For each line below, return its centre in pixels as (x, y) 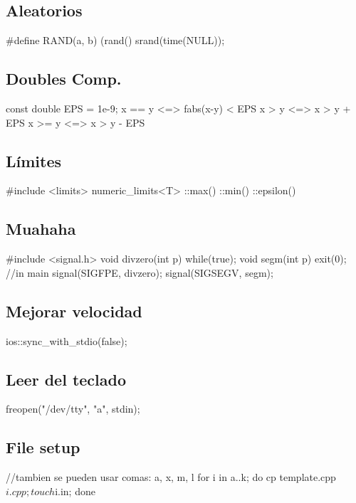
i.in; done (75, 491)
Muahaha (41, 229)
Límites (34, 160)
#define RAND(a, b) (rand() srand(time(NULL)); (115, 40)
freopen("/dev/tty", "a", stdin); (73, 409)
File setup (43, 447)
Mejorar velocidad (74, 311)
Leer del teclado (66, 379)
